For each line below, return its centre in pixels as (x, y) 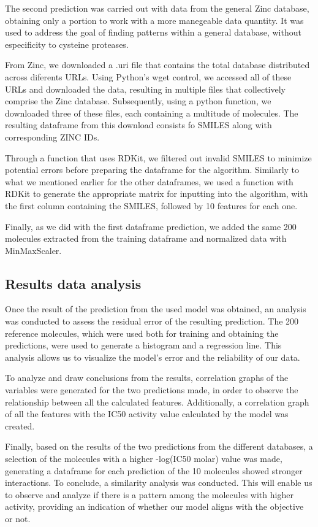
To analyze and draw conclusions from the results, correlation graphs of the (147, 378)
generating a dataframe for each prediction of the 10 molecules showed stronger (154, 470)
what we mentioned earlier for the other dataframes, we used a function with (149, 181)
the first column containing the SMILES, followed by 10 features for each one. (151, 205)
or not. (18, 518)
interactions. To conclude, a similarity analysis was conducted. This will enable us (159, 483)
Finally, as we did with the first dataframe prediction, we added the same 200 (151, 226)
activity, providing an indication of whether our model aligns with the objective (154, 506)
